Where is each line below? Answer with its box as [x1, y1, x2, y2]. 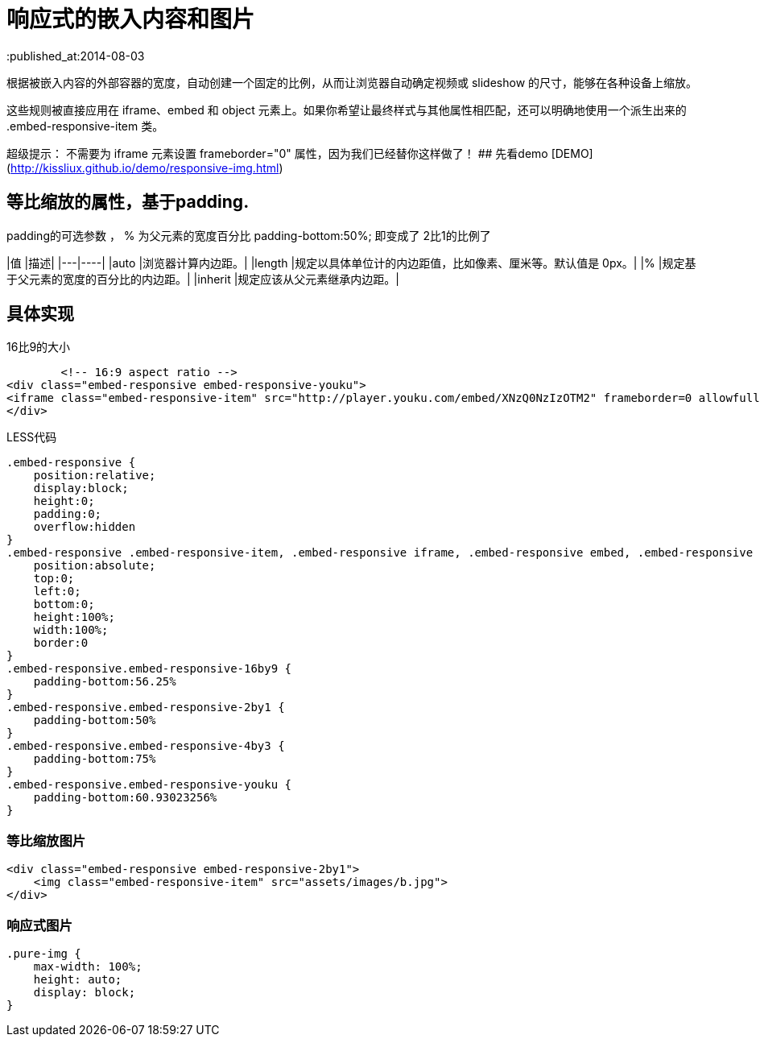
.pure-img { [6, 946, 81, 960]
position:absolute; [33, 559, 156, 573]
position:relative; [33, 469, 156, 482]
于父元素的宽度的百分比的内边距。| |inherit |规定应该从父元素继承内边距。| [6, 271, 399, 286]
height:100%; [33, 610, 115, 624]
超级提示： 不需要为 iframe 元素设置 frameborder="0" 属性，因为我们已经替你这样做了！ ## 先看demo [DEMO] [6, 146, 593, 160]
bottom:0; [33, 598, 95, 611]
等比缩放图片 [6, 832, 86, 849]
